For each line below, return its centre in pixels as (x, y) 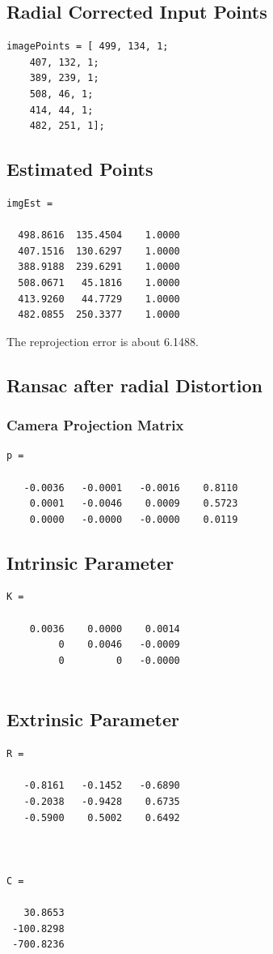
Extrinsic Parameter (93, 719)
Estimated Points (80, 169)
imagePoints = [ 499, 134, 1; (88, 47)
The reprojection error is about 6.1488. (103, 341)
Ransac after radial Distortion (134, 385)
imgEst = (30, 203)
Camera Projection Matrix (95, 425)
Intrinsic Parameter (90, 562)
